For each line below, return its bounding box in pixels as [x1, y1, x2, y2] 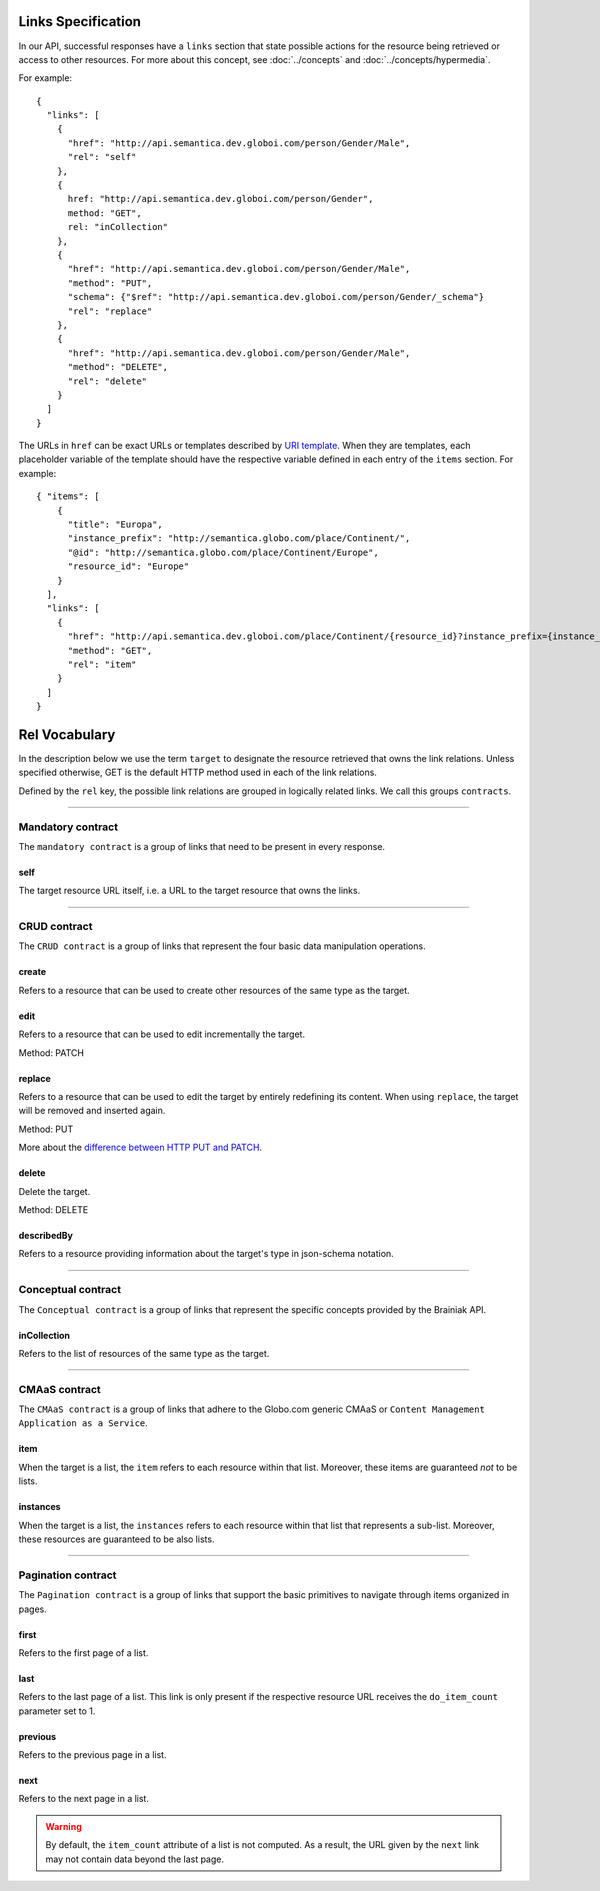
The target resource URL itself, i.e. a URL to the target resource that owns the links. [18, 885, 361, 897]
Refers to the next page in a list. [18, 1793, 150, 1805]
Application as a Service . [18, 1417, 149, 1429]
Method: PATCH [18, 1046, 85, 1059]
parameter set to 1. [18, 1705, 96, 1717]
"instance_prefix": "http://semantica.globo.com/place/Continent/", [67, 533, 411, 544]
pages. [18, 1603, 47, 1615]
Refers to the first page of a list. [18, 1646, 149, 1659]
